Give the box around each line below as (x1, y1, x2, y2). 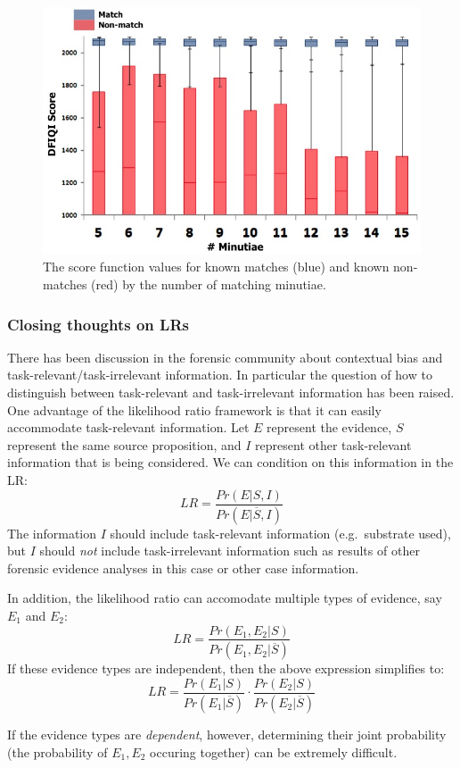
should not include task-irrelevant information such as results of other (39, 541, 420, 560)
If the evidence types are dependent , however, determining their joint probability (7, 724, 447, 743)
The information (7, 523, 97, 542)
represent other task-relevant (255, 435, 412, 454)
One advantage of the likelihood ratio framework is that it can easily (7, 400, 382, 419)
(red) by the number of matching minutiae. (91, 275, 326, 294)
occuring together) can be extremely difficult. (150, 742, 398, 761)
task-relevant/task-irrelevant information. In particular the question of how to (7, 365, 432, 384)
